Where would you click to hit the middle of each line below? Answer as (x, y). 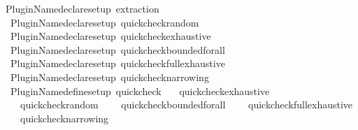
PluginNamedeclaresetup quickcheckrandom (105, 22)
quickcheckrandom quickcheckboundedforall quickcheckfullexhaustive (186, 104)
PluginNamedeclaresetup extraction (82, 8)
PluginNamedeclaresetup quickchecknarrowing (109, 77)
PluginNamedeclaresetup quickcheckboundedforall (117, 49)
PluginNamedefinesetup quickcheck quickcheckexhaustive (140, 91)
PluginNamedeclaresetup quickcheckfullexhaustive (117, 63)
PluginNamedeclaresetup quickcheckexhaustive (110, 36)
